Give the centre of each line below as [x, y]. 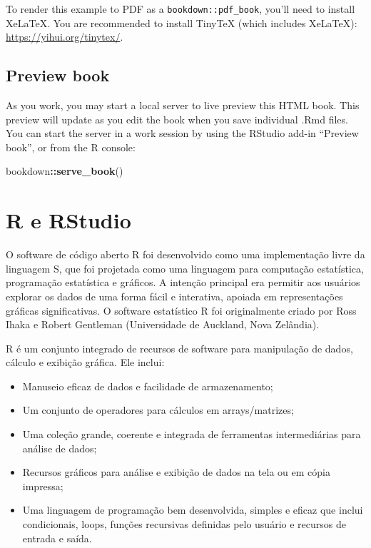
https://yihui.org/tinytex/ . [65, 37]
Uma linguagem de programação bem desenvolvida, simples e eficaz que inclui [193, 510]
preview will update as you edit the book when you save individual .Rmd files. [177, 119]
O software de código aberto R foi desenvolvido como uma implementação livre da [185, 254]
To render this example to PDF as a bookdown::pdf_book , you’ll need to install [181, 9]
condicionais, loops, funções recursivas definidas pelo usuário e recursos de [184, 524]
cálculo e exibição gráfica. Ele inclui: [85, 362]
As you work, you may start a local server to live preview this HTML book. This [183, 105]
